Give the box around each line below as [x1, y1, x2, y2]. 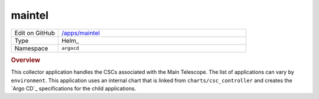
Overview [11, 56, 41, 64]
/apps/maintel [61, 29, 100, 37]
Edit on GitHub [14, 29, 56, 37]
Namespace [14, 44, 48, 52]
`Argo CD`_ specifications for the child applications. [11, 85, 136, 92]
